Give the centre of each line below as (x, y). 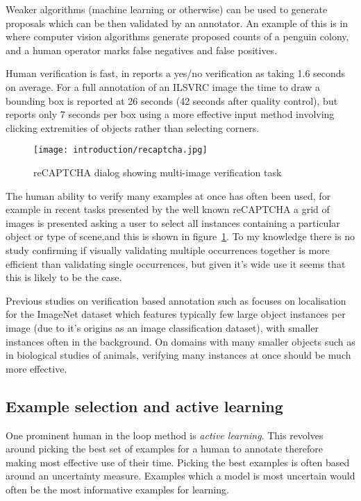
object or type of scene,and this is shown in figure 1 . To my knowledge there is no (180, 236)
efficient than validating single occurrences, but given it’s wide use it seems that (176, 263)
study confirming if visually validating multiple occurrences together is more (168, 249)
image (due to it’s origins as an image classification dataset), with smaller (162, 327)
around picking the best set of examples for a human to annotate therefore (164, 449)
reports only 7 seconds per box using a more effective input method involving (170, 114)
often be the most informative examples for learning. (117, 489)
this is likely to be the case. (64, 277)
